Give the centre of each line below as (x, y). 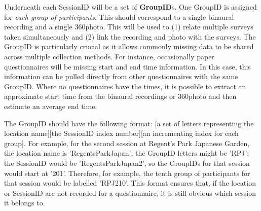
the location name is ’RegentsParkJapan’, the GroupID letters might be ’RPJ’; (127, 153)
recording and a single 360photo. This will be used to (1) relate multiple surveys (129, 27)
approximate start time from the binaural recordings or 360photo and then (120, 96)
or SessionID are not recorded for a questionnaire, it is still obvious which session (130, 192)
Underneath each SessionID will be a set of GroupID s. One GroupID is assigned (130, 7)
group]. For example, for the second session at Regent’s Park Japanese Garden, (127, 143)
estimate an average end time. (51, 106)
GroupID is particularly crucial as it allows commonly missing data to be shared (129, 46)
